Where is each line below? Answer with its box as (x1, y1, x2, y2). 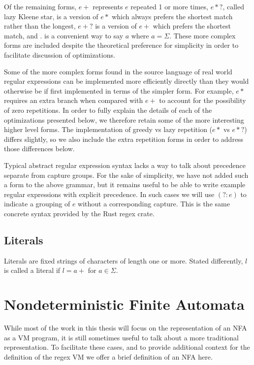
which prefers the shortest (153, 21, 231, 31)
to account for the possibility (159, 95, 246, 105)
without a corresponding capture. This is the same (78, 199, 230, 209)
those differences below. (4, 143, 75, 154)
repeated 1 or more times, (130, 1, 208, 11)
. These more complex (169, 30, 236, 40)
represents (93, 1, 123, 11)
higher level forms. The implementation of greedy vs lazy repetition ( (4, 124, 213, 134)
